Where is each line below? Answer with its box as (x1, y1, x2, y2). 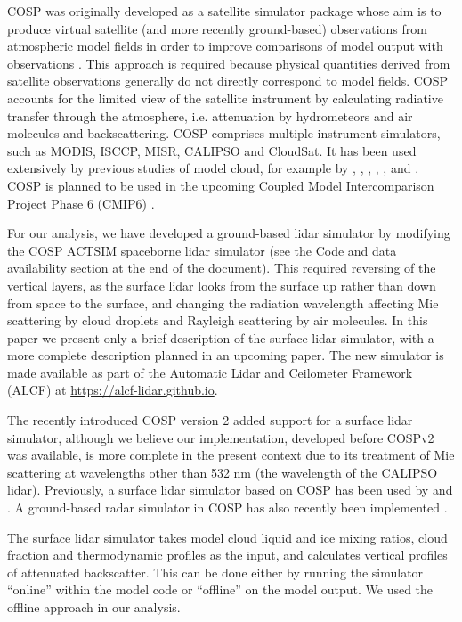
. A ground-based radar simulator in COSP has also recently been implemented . (7, 498, 448, 517)
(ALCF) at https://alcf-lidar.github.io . (7, 381, 218, 399)
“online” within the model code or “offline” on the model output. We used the (7, 580, 434, 599)
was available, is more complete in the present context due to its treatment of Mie (7, 446, 455, 464)
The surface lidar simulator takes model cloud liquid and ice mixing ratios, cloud (7, 528, 448, 546)
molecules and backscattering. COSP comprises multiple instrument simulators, (7, 124, 441, 143)
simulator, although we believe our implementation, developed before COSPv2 (7, 428, 434, 446)
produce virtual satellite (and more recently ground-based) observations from (7, 19, 427, 37)
